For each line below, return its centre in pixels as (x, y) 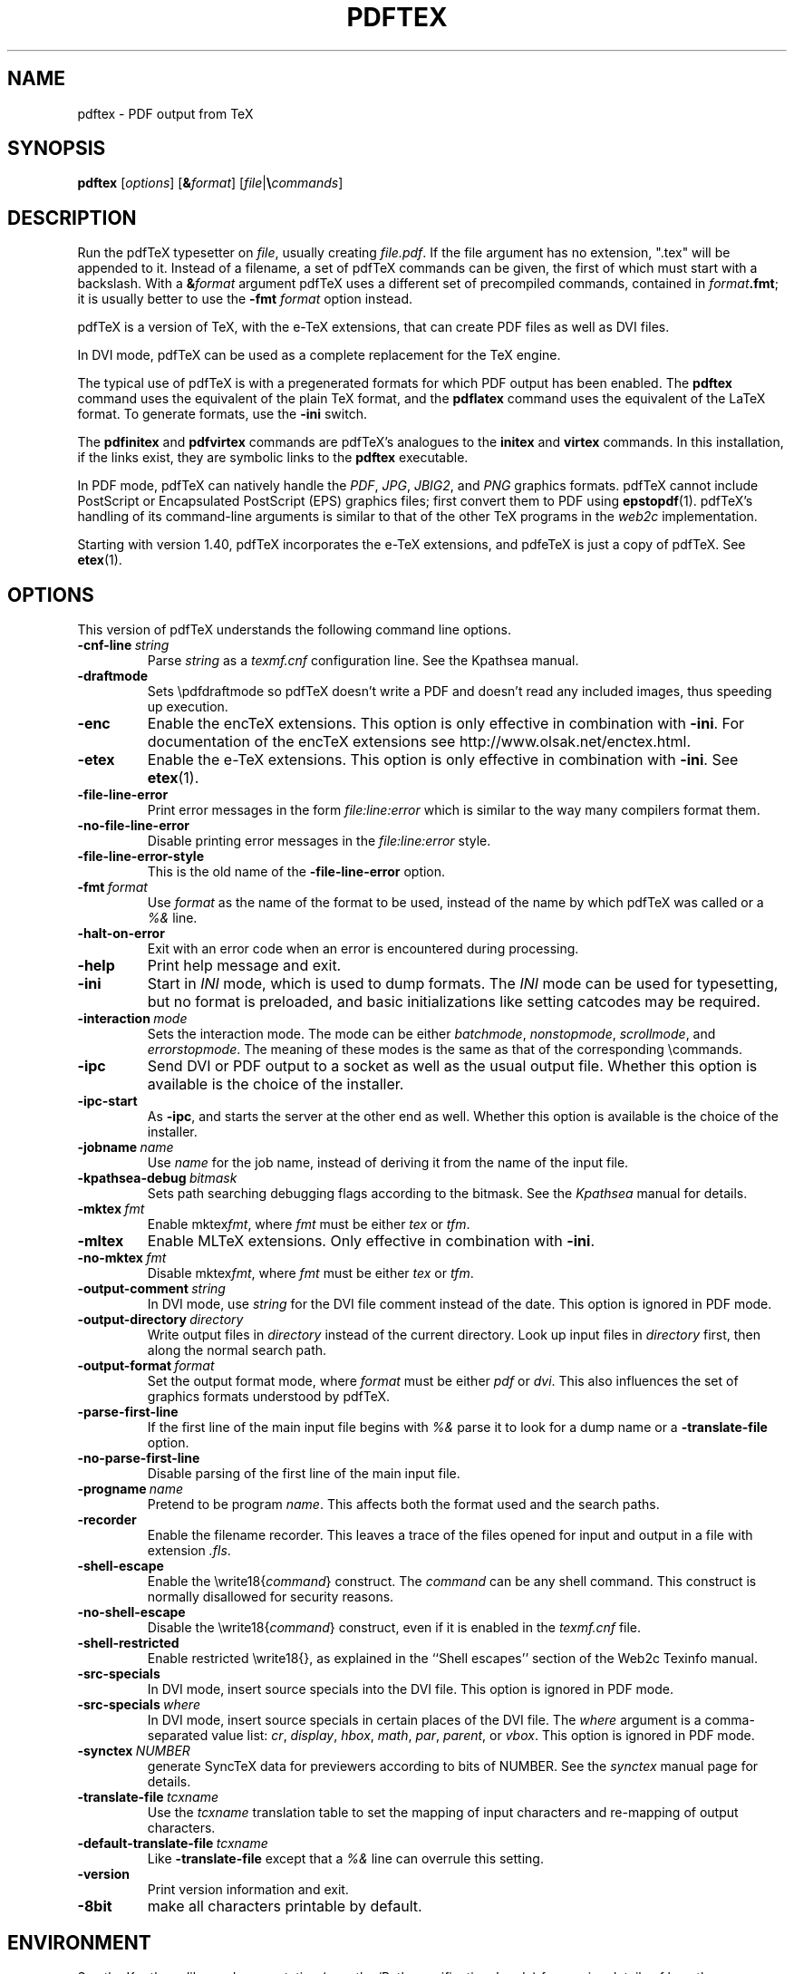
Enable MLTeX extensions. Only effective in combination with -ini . (371, 1241)
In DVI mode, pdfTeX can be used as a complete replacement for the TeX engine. (319, 355)
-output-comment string (151, 1289)
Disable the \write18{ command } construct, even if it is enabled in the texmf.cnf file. (394, 1628)
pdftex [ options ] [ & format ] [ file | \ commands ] (210, 183)
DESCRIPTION (72, 218)
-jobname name (126, 1147)
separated (178, 1736)
